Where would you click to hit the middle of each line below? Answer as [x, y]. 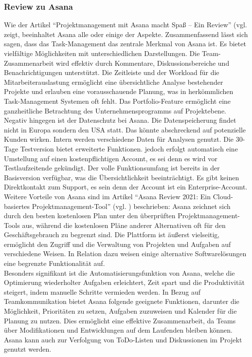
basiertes [17, 206]
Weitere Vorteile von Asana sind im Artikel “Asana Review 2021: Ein [107, 196]
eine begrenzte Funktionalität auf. [54, 263]
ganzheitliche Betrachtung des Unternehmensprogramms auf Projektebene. [115, 110]
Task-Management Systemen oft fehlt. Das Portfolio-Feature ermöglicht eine [117, 101]
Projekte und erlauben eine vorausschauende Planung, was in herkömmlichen [119, 91]
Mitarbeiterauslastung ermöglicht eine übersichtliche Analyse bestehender [114, 82]
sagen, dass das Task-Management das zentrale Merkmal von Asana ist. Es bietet [125, 44]
